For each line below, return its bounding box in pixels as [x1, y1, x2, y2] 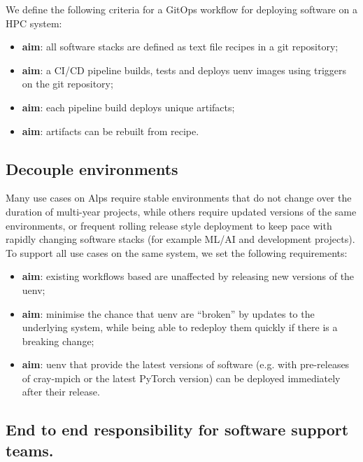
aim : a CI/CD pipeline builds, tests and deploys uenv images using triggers [22, 62, 347, 77]
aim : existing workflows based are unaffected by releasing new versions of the [22, 269, 355, 283]
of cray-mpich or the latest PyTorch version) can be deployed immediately [22, 370, 341, 385]
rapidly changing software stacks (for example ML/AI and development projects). [6, 232, 355, 246]
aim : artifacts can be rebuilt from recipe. [22, 123, 199, 138]
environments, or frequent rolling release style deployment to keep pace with [6, 218, 332, 232]
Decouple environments [6, 157, 178, 179]
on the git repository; [22, 76, 113, 91]
